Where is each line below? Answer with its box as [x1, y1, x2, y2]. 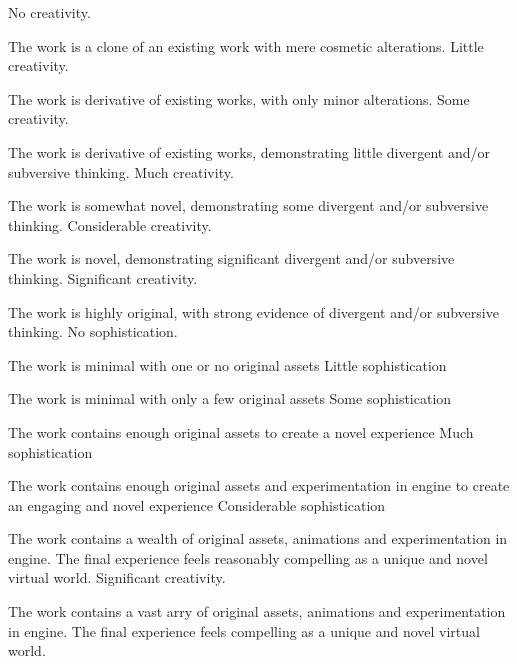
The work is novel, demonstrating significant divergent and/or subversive [8, 248, 455, 269]
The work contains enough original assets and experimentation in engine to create [8, 475, 510, 496]
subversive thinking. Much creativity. [8, 161, 234, 182]
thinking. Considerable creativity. [8, 214, 212, 235]
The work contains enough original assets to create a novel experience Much [8, 421, 474, 442]
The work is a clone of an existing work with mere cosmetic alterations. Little [8, 35, 484, 56]
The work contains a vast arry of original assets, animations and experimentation [8, 601, 506, 622]
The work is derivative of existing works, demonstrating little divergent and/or [8, 141, 490, 162]
